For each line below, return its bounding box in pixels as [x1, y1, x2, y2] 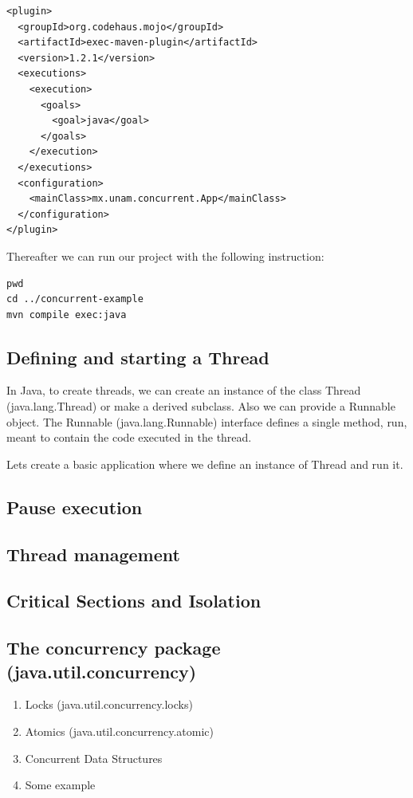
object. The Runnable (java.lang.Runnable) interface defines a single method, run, [6, 413, 407, 430]
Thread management [6, 541, 180, 566]
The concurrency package [6, 635, 221, 660]
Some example [25, 776, 96, 793]
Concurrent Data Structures [25, 749, 163, 766]
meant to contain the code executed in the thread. [6, 429, 252, 446]
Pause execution [6, 494, 143, 519]
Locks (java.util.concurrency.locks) [25, 696, 193, 713]
